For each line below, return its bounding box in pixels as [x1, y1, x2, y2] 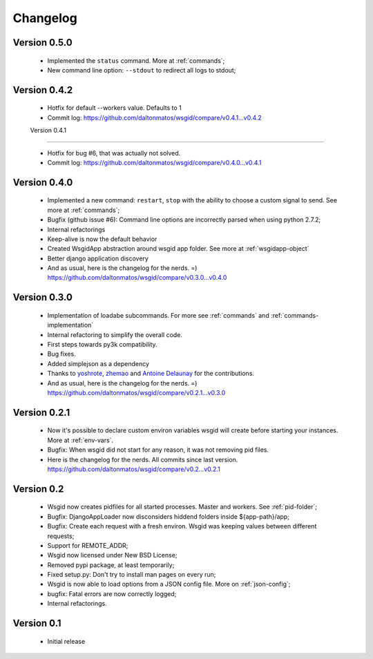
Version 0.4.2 [12, 84, 73, 96]
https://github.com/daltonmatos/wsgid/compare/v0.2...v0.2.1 [47, 465, 220, 473]
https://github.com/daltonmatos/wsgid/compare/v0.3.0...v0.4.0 [47, 274, 227, 282]
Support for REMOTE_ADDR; [47, 541, 128, 549]
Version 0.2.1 [12, 406, 70, 418]
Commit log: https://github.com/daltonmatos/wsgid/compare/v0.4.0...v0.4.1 [47, 158, 262, 166]
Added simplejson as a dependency [47, 359, 150, 367]
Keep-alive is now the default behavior [47, 235, 157, 243]
